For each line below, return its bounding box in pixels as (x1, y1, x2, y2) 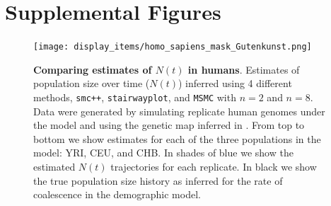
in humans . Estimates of (187, 62, 300, 76)
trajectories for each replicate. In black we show (110, 159, 317, 173)
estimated (33, 159, 76, 173)
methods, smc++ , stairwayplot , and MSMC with (33, 89, 236, 104)
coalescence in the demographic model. (33, 187, 201, 202)
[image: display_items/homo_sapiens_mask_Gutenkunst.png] (33, 42, 312, 52)
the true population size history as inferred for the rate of (33, 173, 283, 188)
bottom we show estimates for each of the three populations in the (33, 131, 321, 146)
